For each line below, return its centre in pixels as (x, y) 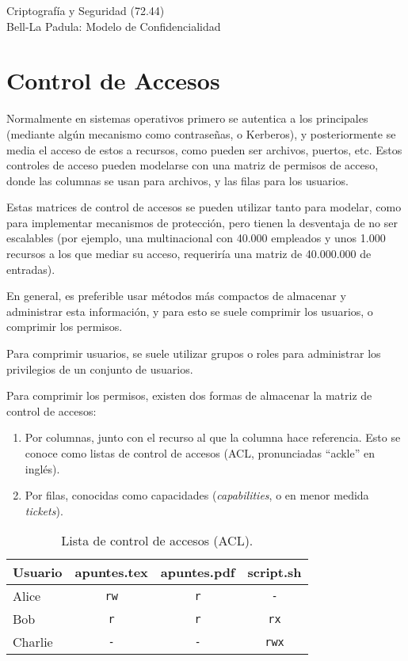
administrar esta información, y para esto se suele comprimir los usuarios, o (190, 311)
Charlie (33, 642)
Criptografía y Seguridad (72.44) (86, 10)
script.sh (275, 572)
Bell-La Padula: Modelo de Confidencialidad (114, 26)
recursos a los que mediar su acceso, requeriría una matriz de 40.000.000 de (189, 254)
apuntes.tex (111, 572)
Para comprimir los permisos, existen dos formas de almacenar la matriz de (189, 395)
